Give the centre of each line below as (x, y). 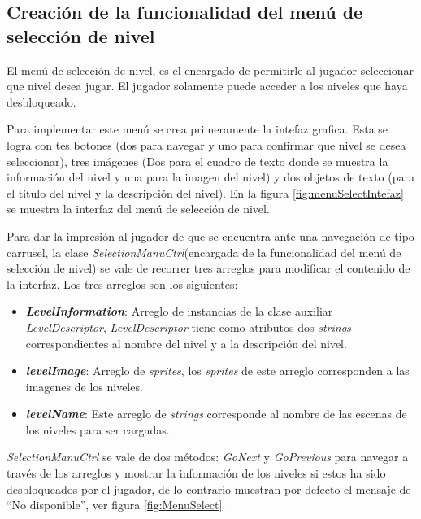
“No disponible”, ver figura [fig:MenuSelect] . (116, 505)
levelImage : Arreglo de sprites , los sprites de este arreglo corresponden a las (217, 371)
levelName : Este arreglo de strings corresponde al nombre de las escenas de (216, 414)
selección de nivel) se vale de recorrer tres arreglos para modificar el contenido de (208, 268)
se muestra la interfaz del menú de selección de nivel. (138, 209)
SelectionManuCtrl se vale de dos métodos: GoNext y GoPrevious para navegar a (208, 457)
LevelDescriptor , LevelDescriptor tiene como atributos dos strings (188, 327)
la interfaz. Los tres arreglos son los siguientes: (122, 283)
